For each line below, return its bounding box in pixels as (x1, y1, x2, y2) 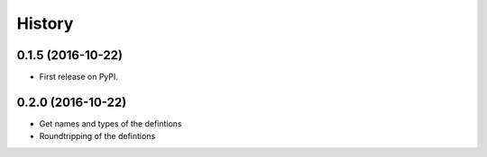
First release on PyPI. (39, 72, 119, 83)
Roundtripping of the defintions (39, 131, 156, 142)
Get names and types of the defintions (39, 118, 182, 129)
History (16, 13, 74, 33)
